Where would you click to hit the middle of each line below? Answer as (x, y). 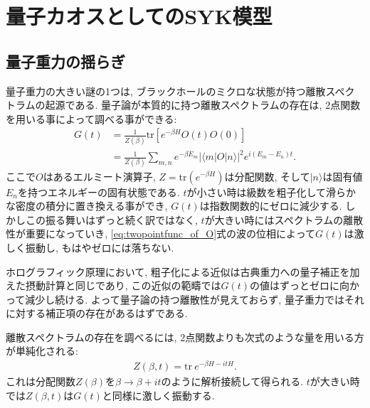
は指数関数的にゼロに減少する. (271, 206)
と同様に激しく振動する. (158, 395)
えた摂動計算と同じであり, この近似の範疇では (113, 285)
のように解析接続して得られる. (232, 381)
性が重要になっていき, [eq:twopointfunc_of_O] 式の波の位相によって (160, 233)
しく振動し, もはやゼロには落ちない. (90, 247)
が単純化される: (42, 351)
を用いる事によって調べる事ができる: (91, 118)
